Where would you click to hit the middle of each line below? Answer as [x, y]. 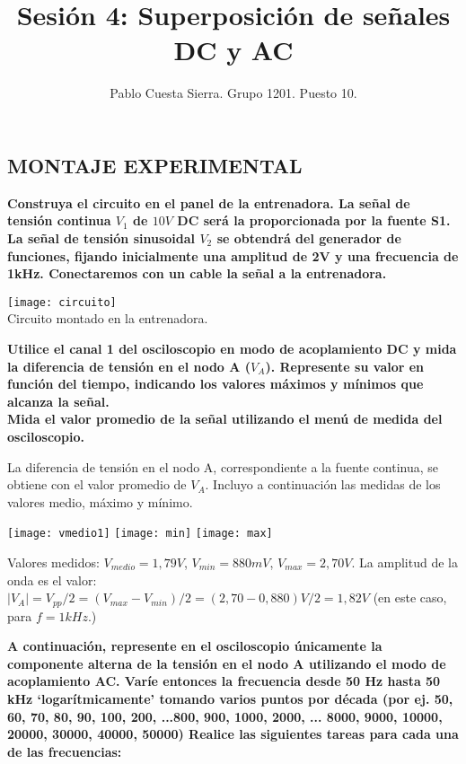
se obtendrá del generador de [309, 237]
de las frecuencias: [65, 751]
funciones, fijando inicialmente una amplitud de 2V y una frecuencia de [233, 255]
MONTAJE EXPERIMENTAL [155, 165]
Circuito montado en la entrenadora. [108, 318]
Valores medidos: [53, 562]
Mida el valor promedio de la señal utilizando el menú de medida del [225, 419]
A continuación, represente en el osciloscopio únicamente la [195, 646]
